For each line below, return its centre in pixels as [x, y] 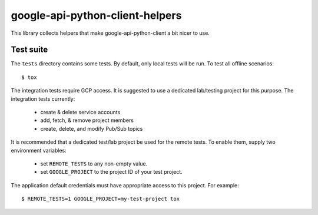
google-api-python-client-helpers [96, 15]
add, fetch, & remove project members [87, 120]
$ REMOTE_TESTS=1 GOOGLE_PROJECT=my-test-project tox [100, 199]
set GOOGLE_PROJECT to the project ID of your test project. [111, 172]
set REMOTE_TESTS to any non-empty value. [94, 163]
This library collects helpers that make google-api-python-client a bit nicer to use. [110, 33]
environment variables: [39, 150]
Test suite [29, 50]
